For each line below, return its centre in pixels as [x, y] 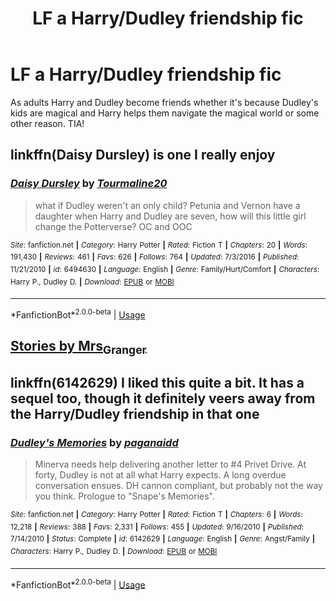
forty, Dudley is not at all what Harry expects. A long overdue [160, 475]
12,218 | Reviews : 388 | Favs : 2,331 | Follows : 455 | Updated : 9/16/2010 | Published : [157, 527]
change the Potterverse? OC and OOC [113, 226]
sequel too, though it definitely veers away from [163, 398]
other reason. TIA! [47, 123]
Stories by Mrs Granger [78, 347]
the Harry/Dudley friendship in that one [135, 413]
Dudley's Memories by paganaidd [94, 442]
